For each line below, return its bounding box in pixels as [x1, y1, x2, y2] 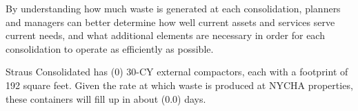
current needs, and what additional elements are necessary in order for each [6, 28, 325, 42]
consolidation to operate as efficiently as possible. [6, 41, 214, 56]
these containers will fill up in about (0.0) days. [6, 91, 206, 106]
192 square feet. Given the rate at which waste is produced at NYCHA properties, [6, 77, 353, 92]
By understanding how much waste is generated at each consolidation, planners [6, 1, 341, 15]
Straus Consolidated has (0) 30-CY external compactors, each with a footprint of [6, 64, 348, 79]
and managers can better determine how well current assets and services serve [6, 14, 335, 29]
